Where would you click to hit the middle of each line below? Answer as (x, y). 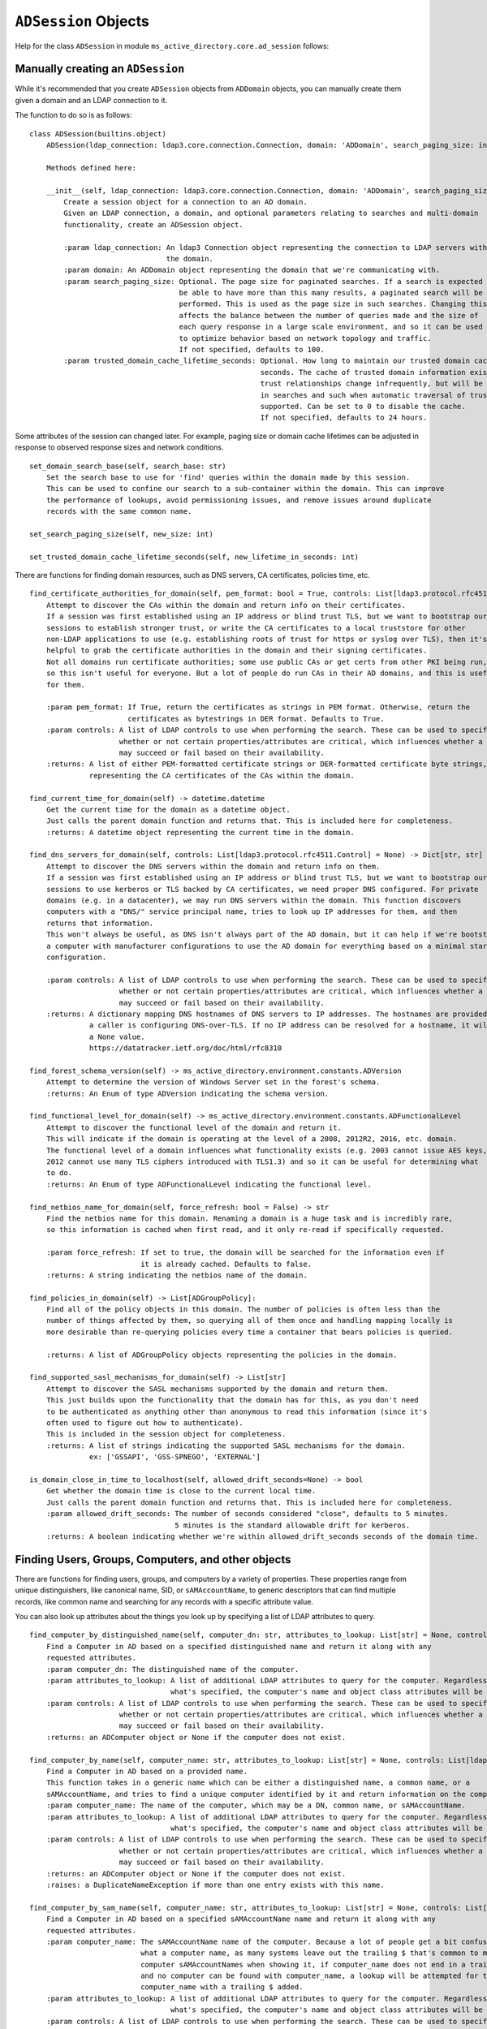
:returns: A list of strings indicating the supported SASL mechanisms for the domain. (226, 1445)
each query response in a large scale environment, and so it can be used (331, 327)
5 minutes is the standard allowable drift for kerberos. (293, 1525)
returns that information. (100, 923)
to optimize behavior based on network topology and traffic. (305, 338)
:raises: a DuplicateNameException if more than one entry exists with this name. (215, 1885)
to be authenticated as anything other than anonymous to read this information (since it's (237, 1411)
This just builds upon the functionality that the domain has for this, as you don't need (233, 1400)
